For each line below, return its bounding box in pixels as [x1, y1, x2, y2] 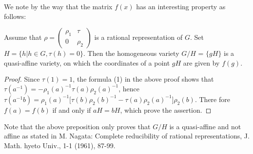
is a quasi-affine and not [169, 121, 241, 131]
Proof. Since [4, 74, 40, 84]
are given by [183, 57, 220, 68]
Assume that [4, 32, 42, 42]
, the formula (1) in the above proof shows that [73, 74, 214, 84]
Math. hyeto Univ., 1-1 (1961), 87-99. [4, 140, 116, 150]
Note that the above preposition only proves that [4, 121, 151, 131]
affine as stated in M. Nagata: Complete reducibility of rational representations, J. [4, 131, 250, 141]
